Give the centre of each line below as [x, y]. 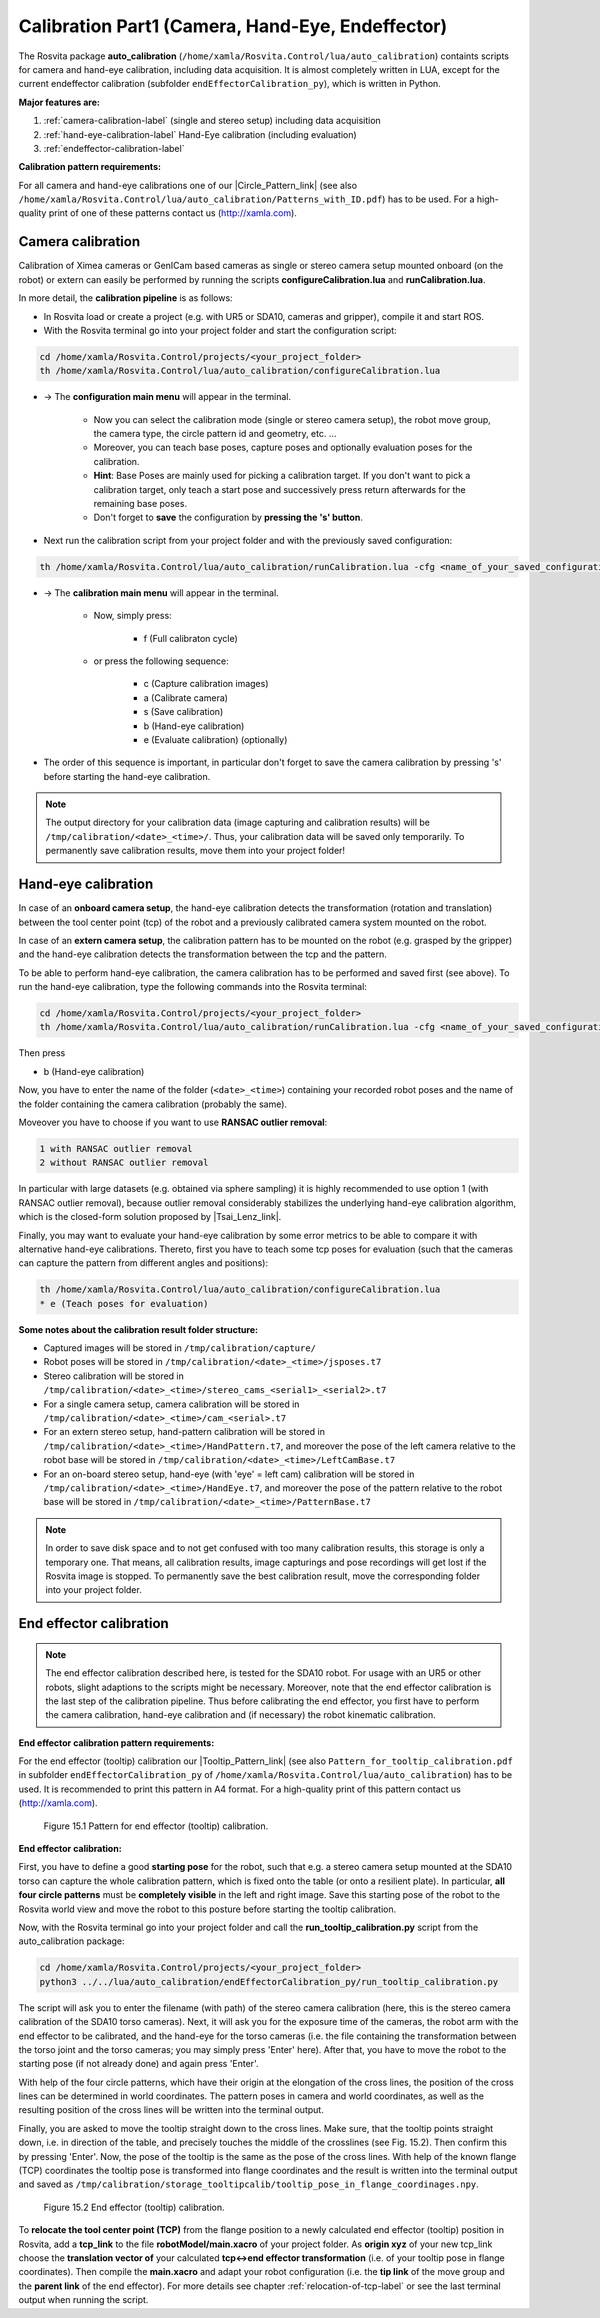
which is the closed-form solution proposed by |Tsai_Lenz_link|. [150, 1217]
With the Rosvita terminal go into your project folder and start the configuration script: [220, 330]
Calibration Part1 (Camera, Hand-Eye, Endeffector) [233, 26]
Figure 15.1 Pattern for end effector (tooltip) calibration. [156, 1826]
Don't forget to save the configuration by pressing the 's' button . [228, 517]
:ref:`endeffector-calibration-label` [114, 148]
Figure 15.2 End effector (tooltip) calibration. [134, 2207]
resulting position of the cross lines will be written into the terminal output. [171, 2110]
